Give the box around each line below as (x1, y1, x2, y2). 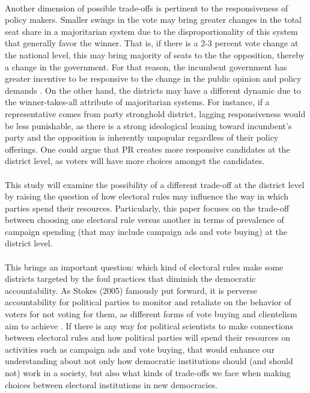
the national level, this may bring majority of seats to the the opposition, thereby (5, 48, 305, 61)
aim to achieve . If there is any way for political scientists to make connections (5, 319, 293, 332)
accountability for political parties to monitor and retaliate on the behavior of (5, 296, 291, 308)
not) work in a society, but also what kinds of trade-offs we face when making (5, 367, 291, 379)
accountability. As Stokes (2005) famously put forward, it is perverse (5, 284, 257, 296)
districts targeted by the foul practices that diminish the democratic (5, 272, 256, 285)
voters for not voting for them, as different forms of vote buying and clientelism (5, 308, 297, 320)
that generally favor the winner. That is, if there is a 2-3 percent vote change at (5, 37, 299, 49)
